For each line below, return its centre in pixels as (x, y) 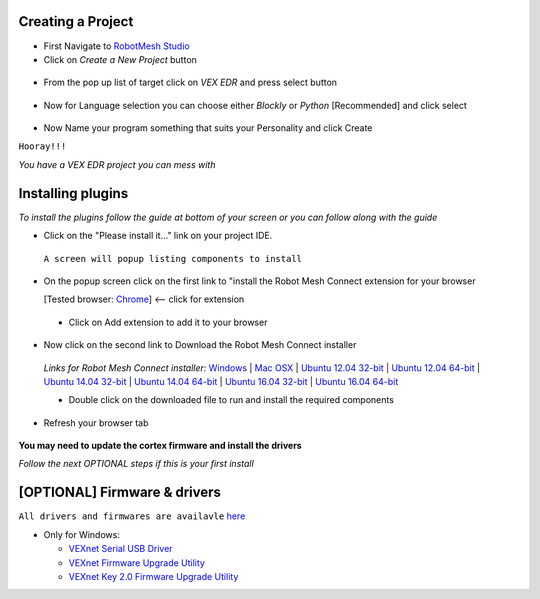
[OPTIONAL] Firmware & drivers (120, 492)
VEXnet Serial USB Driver (121, 549)
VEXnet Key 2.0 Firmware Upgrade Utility (153, 576)
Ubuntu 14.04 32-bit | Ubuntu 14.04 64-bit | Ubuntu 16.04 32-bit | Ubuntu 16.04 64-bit (221, 381)
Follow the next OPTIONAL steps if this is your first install (136, 464)
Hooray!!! (42, 146)
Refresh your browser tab (96, 422)
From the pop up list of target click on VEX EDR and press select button (190, 82)
